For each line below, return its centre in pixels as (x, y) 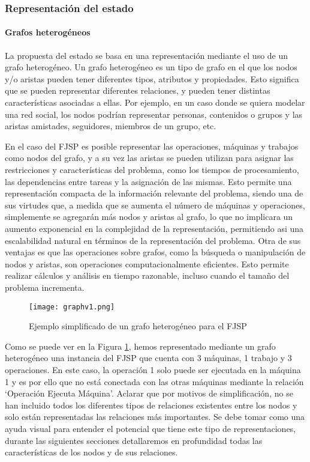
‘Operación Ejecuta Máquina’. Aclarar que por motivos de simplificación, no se (149, 393)
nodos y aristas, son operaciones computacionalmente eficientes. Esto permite (147, 263)
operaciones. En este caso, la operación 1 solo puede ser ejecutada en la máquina (153, 369)
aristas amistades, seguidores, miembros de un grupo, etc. (111, 126)
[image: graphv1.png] (72, 307)
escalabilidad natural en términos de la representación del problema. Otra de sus (153, 240)
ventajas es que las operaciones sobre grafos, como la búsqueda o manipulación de (155, 252)
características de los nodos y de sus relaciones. (91, 452)
